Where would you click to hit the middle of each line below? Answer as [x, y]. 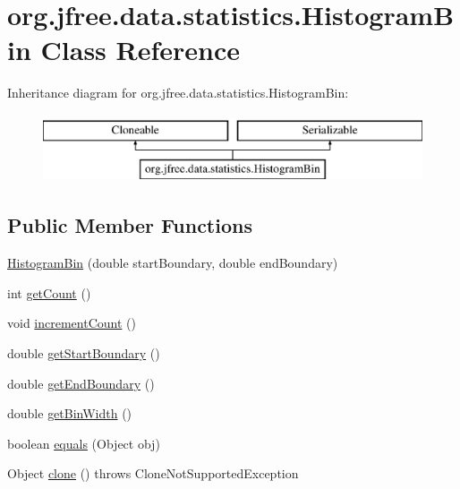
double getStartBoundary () [84, 353]
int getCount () [49, 292]
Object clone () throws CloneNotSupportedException [153, 473]
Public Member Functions [130, 225]
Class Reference [141, 50]
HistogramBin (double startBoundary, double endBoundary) [173, 263]
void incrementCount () [72, 323]
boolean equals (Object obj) [84, 443]
